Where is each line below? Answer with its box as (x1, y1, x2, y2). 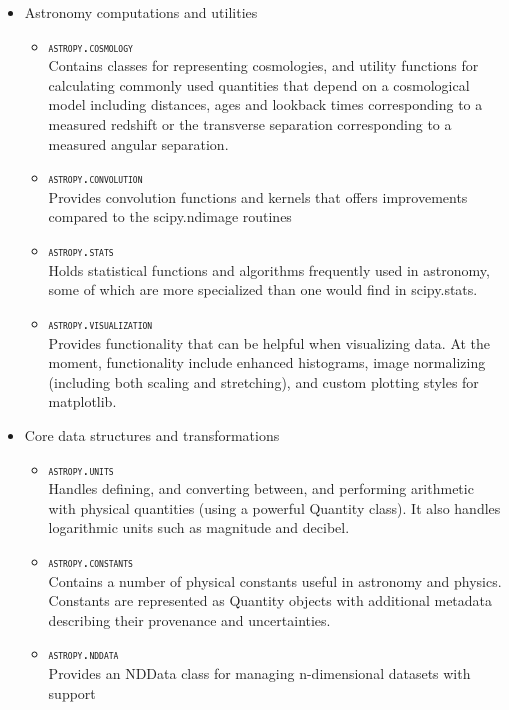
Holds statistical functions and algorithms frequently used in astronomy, (48, 259, 490, 280)
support (48, 682, 96, 703)
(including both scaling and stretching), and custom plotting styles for (48, 371, 479, 392)
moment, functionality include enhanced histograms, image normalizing (48, 352, 486, 373)
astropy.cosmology (48, 40, 133, 55)
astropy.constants (48, 555, 133, 570)
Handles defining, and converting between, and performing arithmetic (48, 478, 474, 499)
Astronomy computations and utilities (24, 2, 258, 22)
